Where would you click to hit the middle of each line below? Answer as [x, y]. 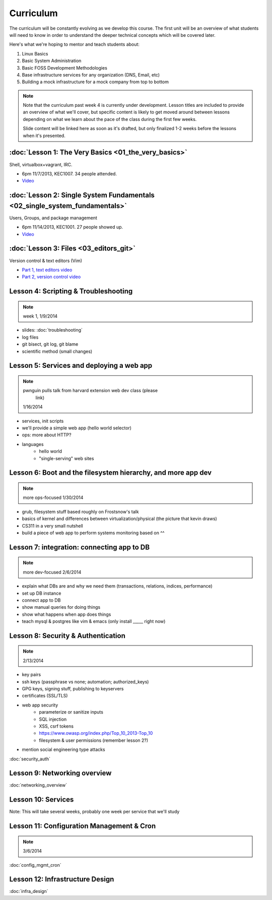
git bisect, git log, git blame [50, 344]
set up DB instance [42, 593]
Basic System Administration [52, 61]
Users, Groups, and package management [53, 218]
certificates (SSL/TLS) [45, 696]
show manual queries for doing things [61, 607]
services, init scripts [43, 421]
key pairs [31, 675]
